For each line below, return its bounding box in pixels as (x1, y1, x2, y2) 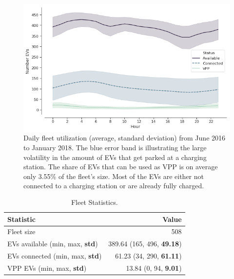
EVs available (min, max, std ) (7, 239, 98, 249)
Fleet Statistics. (71, 197, 118, 207)
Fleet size (7, 226, 36, 237)
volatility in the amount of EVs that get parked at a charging (23, 152, 207, 162)
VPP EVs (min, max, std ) (7, 262, 87, 273)
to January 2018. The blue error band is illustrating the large (23, 142, 207, 152)
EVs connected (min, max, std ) (7, 251, 102, 261)
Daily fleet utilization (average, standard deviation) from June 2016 (23, 133, 226, 143)
